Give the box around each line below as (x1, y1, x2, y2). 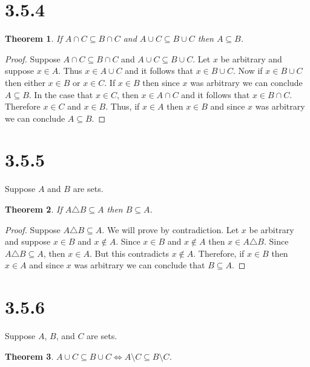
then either (5, 76, 45, 88)
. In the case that (28, 88, 93, 101)
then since (142, 76, 180, 88)
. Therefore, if (193, 246, 245, 259)
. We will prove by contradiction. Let (102, 223, 239, 236)
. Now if (233, 64, 263, 77)
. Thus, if (105, 100, 140, 113)
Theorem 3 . (5, 349, 54, 362)
